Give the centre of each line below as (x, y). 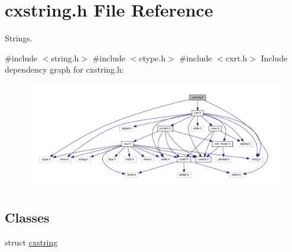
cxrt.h (236, 58)
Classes (27, 217)
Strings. (19, 38)
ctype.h (152, 58)
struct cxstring (31, 242)
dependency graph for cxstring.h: (64, 69)
